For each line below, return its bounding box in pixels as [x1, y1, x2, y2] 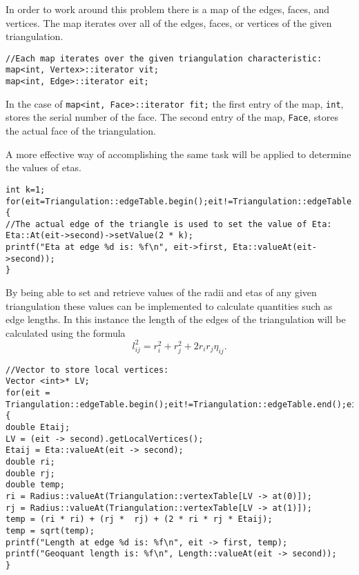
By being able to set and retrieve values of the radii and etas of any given [6, 285, 317, 300]
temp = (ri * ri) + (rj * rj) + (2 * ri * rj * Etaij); [6, 514, 273, 525]
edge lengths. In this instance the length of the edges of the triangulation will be [6, 312, 346, 327]
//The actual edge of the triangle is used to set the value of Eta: [6, 219, 332, 229]
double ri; [6, 457, 55, 467]
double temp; [6, 480, 65, 490]
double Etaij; [6, 422, 70, 433]
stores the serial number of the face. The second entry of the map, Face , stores [6, 110, 338, 124]
